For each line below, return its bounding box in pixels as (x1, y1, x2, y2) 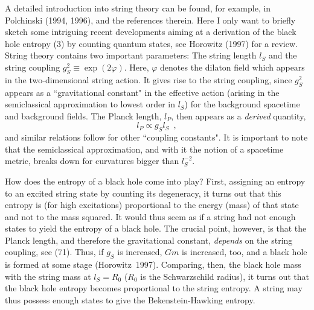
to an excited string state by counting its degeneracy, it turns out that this (5, 186, 281, 199)
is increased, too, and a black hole (182, 245, 307, 258)
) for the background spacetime (184, 98, 300, 110)
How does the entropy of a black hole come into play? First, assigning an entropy (5, 174, 306, 187)
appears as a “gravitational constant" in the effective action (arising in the (5, 86, 280, 98)
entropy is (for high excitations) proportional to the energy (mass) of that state (5, 198, 299, 211)
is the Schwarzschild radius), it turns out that (140, 270, 309, 282)
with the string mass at (5, 270, 91, 282)
